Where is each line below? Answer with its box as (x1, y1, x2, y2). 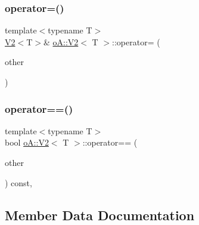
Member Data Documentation (5, 205, 195, 224)
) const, (5, 176, 32, 189)
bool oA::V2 (5, 136, 49, 149)
